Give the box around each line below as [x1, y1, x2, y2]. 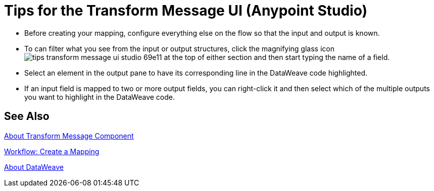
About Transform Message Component [4, 131, 134, 140]
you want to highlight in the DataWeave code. [24, 92, 175, 101]
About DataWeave [4, 162, 64, 171]
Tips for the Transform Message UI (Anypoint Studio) [4, 2, 368, 19]
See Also [4, 110, 50, 123]
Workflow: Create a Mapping [4, 147, 100, 156]
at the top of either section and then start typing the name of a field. [164, 52, 390, 61]
